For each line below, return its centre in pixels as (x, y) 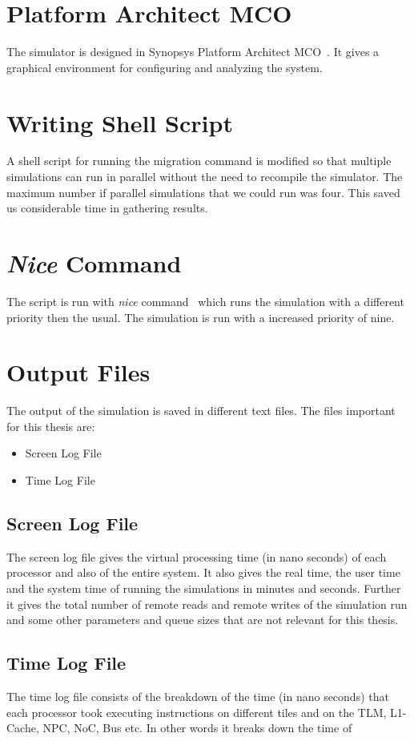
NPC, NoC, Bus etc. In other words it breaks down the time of (197, 728)
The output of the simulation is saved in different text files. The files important (201, 411)
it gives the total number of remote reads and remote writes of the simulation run (207, 604)
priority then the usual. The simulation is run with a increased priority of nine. (201, 317)
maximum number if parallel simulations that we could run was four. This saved (203, 192)
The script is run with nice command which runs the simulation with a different (205, 301)
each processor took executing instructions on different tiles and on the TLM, (197, 712)
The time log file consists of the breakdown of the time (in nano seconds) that (198, 696)
